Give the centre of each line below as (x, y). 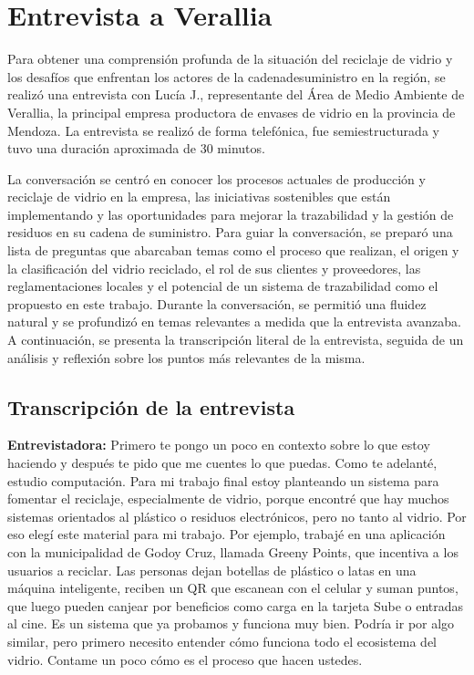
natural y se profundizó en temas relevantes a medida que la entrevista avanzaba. (234, 322)
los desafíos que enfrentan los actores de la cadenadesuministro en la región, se (227, 76)
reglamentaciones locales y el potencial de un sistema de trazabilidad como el (223, 286)
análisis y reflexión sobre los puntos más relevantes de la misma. (186, 357)
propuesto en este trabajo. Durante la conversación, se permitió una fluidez (217, 303)
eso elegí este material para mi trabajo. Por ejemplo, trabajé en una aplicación (227, 534)
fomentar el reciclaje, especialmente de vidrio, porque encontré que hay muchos (228, 498)
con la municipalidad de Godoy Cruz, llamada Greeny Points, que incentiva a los (233, 551)
